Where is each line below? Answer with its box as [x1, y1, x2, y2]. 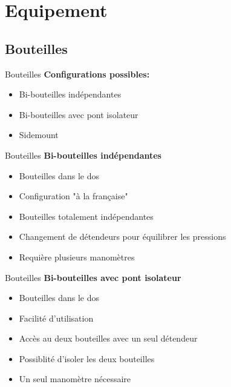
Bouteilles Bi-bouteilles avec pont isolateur [5, 271, 181, 283]
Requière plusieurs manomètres [19, 250, 135, 263]
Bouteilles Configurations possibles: [5, 67, 150, 80]
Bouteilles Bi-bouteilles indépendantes [5, 148, 161, 161]
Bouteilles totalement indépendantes [19, 210, 154, 222]
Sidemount [19, 128, 59, 141]
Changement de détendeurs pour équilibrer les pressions [19, 230, 226, 243]
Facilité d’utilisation [19, 311, 94, 324]
